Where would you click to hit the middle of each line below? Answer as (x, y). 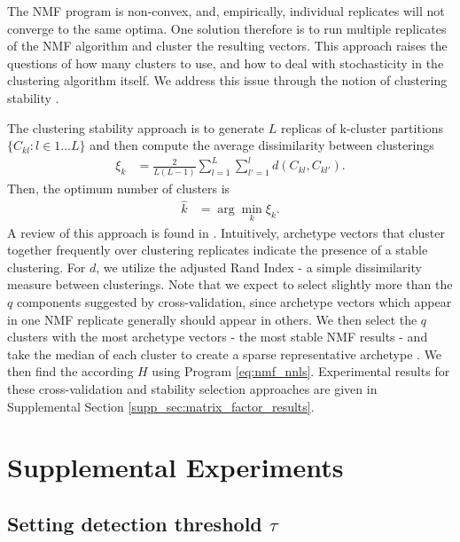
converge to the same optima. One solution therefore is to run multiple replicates (227, 28)
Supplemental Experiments (175, 467)
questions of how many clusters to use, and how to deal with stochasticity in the (226, 63)
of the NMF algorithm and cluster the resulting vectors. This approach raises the (227, 46)
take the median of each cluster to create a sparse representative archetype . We (225, 353)
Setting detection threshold (135, 523)
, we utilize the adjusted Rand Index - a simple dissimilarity (259, 267)
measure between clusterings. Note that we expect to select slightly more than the (230, 284)
